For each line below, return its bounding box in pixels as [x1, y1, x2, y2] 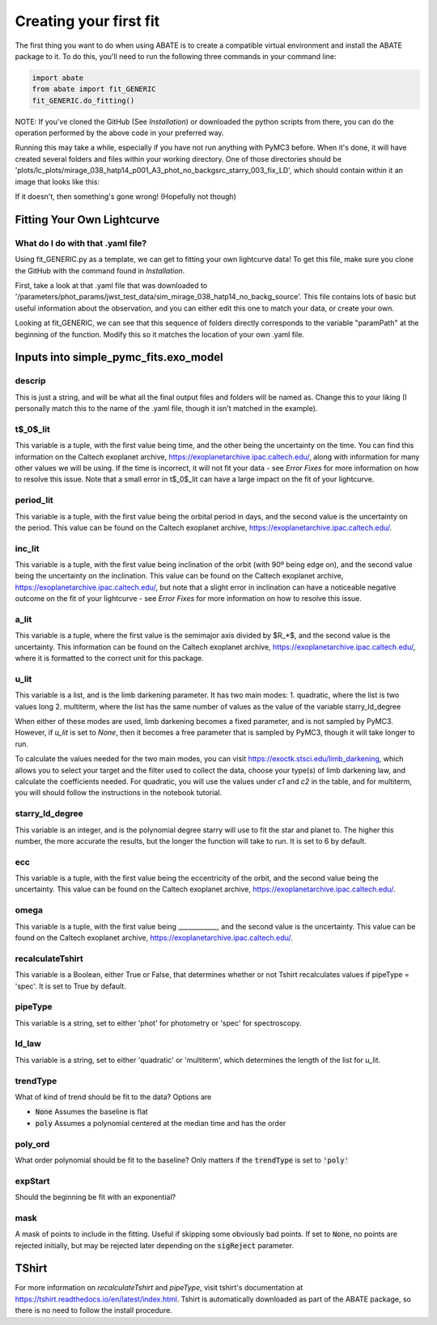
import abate [32, 73, 84, 83]
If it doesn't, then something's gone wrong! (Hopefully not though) [15, 192, 236, 201]
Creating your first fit [15, 12, 160, 30]
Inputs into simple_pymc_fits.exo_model [15, 350, 223, 364]
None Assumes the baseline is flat [35, 1107, 149, 1116]
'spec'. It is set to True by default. [15, 981, 127, 991]
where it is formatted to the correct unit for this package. [15, 654, 204, 663]
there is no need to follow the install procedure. [15, 1306, 173, 1315]
